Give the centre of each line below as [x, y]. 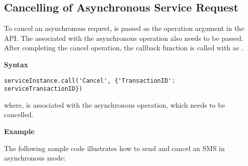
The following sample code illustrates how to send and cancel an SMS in [115, 148]
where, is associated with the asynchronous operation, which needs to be [115, 104]
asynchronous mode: [35, 158]
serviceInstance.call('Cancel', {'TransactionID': [90, 81]
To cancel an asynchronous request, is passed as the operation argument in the [124, 28]
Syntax [16, 64]
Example [19, 131]
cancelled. [19, 114]
